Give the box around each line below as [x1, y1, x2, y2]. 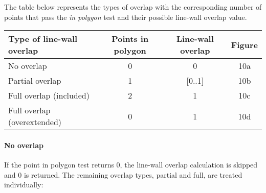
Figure [231, 38, 258, 51]
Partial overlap [8, 75, 61, 87]
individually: [4, 179, 43, 190]
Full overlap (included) [8, 89, 90, 102]
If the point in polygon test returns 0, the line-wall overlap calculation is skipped [4, 159, 258, 170]
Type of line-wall [8, 33, 78, 45]
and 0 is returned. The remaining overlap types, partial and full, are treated [4, 169, 242, 180]
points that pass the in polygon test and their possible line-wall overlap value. [4, 11, 247, 22]
